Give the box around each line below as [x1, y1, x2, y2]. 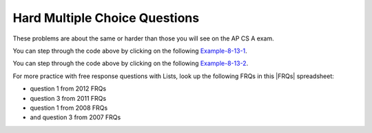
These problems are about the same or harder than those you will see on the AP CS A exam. [12, 34, 275, 43]
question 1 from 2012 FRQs [30, 84, 107, 93]
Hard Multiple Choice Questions [12, 10, 200, 25]
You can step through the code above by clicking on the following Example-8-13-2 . [12, 59, 249, 68]
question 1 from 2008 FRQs [30, 104, 108, 112]
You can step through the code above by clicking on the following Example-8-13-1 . [12, 47, 247, 55]
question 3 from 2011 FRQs [30, 94, 107, 102]
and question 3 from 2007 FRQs [30, 113, 121, 121]
